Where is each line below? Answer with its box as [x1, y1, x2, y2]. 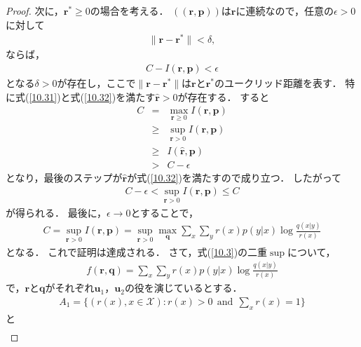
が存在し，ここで [57, 75, 136, 90]
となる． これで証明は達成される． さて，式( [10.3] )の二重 [6, 244, 268, 259]
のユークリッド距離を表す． [214, 75, 342, 90]
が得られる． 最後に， [6, 205, 107, 219]
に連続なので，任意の [236, 4, 334, 18]
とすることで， [130, 205, 198, 219]
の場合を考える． [90, 4, 169, 18]
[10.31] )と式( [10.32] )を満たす [29, 89, 156, 104]
